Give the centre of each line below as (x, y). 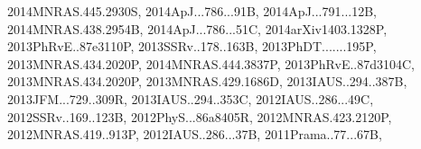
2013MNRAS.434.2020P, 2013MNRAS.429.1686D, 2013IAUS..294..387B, (207, 81)
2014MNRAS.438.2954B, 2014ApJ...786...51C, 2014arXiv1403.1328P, (197, 28)
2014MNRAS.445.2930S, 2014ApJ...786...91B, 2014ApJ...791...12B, (192, 11)
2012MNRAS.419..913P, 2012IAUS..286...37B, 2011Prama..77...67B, (195, 134)
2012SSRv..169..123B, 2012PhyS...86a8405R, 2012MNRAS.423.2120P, (200, 116)
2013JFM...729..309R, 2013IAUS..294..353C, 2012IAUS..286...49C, (191, 98)
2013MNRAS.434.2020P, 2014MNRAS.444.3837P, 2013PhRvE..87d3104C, (211, 63)
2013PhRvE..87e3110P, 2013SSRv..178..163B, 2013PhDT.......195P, (192, 46)
